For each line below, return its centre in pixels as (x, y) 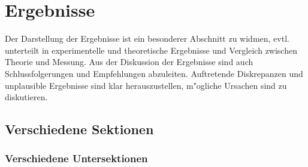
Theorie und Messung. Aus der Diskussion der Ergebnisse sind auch (129, 62)
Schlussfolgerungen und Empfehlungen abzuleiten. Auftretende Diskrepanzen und (154, 73)
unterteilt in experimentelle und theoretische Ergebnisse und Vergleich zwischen (151, 50)
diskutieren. (26, 97)
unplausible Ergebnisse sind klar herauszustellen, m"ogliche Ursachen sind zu (146, 85)
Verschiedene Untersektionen (76, 158)
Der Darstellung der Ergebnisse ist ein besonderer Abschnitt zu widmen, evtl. (147, 38)
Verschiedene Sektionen (79, 129)
